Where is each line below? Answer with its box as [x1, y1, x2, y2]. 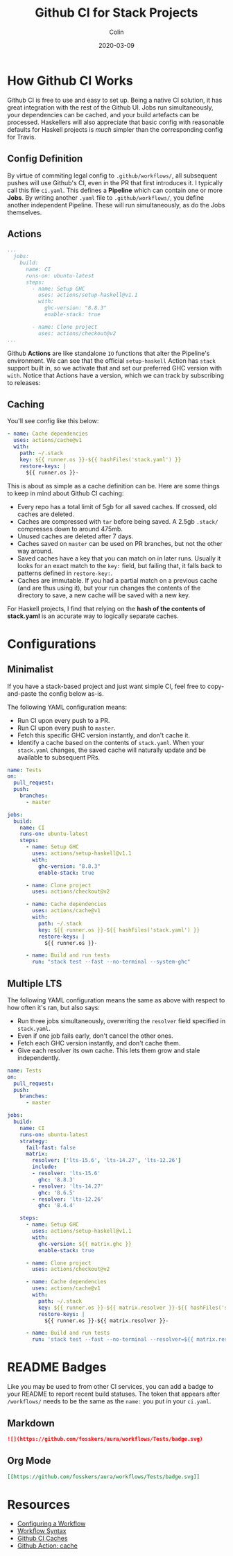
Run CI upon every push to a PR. [17, 716, 110, 724]
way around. [17, 547, 53, 555]
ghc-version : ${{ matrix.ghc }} [37, 1240, 132, 1247]
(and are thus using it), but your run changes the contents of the [17, 583, 201, 592]
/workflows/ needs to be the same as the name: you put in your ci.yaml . [7, 1397, 212, 1405]
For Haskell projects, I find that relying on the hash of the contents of [7, 604, 206, 613]
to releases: [7, 378, 41, 386]
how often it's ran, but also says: [7, 1003, 101, 1011]
